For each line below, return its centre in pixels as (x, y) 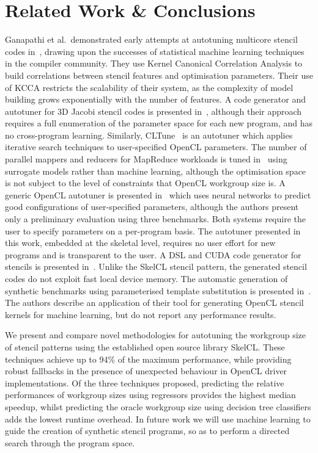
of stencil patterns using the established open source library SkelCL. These (145, 346)
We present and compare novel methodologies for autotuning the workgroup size (155, 335)
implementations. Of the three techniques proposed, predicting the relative (145, 382)
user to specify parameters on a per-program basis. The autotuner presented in (153, 230)
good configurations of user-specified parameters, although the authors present (152, 207)
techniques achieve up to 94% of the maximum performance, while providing (148, 359)
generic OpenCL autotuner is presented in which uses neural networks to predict (158, 194)
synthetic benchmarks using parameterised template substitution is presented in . (158, 290)
